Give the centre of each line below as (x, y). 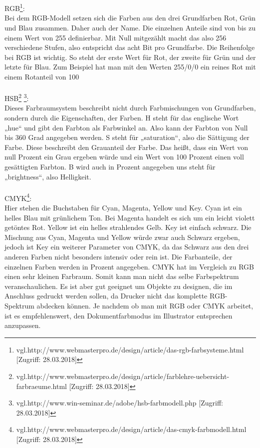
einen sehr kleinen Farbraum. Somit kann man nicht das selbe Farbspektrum (122, 276)
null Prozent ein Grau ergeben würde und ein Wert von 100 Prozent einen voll (124, 157)
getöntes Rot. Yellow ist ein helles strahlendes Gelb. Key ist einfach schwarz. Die (128, 227)
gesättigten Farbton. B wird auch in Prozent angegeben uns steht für (110, 166)
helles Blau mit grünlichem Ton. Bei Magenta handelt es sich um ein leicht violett (130, 217)
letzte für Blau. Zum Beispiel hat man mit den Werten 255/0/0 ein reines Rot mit (130, 67)
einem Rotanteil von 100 (42, 76)
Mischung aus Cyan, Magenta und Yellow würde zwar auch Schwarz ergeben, (122, 237)
